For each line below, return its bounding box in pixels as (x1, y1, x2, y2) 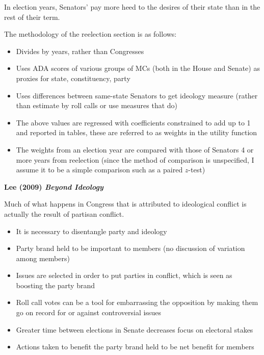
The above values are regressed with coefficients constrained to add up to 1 (16, 117, 251, 128)
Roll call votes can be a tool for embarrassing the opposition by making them (16, 297, 258, 308)
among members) (16, 252, 70, 263)
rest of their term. (4, 11, 60, 22)
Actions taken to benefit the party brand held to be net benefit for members (16, 341, 254, 352)
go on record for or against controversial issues (16, 307, 161, 318)
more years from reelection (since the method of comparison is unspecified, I (16, 154, 254, 165)
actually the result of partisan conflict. (4, 208, 124, 219)
